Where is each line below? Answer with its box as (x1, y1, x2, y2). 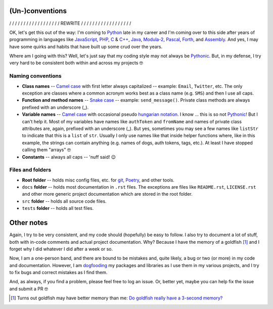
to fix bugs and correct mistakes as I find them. (9, 270, 108, 276)
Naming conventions (9, 72, 62, 79)
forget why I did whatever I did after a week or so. (9, 246, 113, 252)
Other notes (9, 218, 48, 227)
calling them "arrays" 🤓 (22, 147, 71, 153)
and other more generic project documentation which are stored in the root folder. (22, 191, 193, 197)
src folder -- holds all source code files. (22, 198, 107, 204)
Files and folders (9, 166, 52, 173)
